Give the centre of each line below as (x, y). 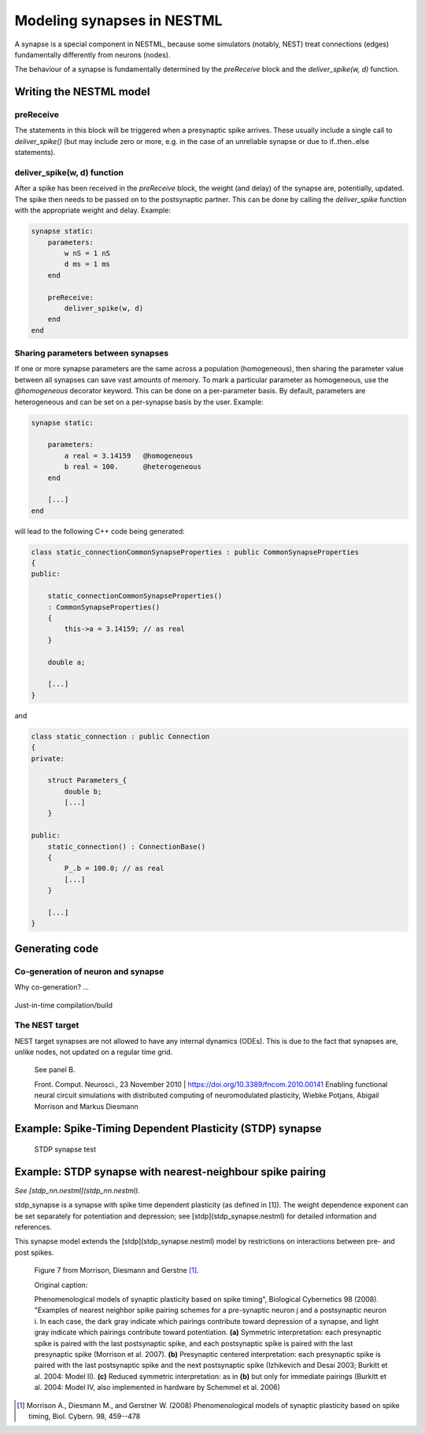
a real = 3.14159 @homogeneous (129, 455)
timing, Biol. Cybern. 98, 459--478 (85, 1416)
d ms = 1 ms (87, 264)
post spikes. (34, 1252)
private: (48, 758)
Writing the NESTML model (82, 92)
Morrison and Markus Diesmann (86, 1106)
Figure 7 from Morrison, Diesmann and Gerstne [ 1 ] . (117, 1270)
